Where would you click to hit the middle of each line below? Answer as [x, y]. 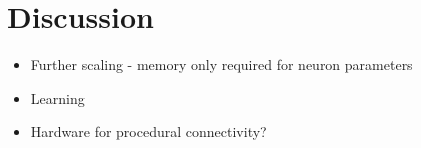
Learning [57, 97]
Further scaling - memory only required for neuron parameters [221, 64]
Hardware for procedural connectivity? [148, 131]
